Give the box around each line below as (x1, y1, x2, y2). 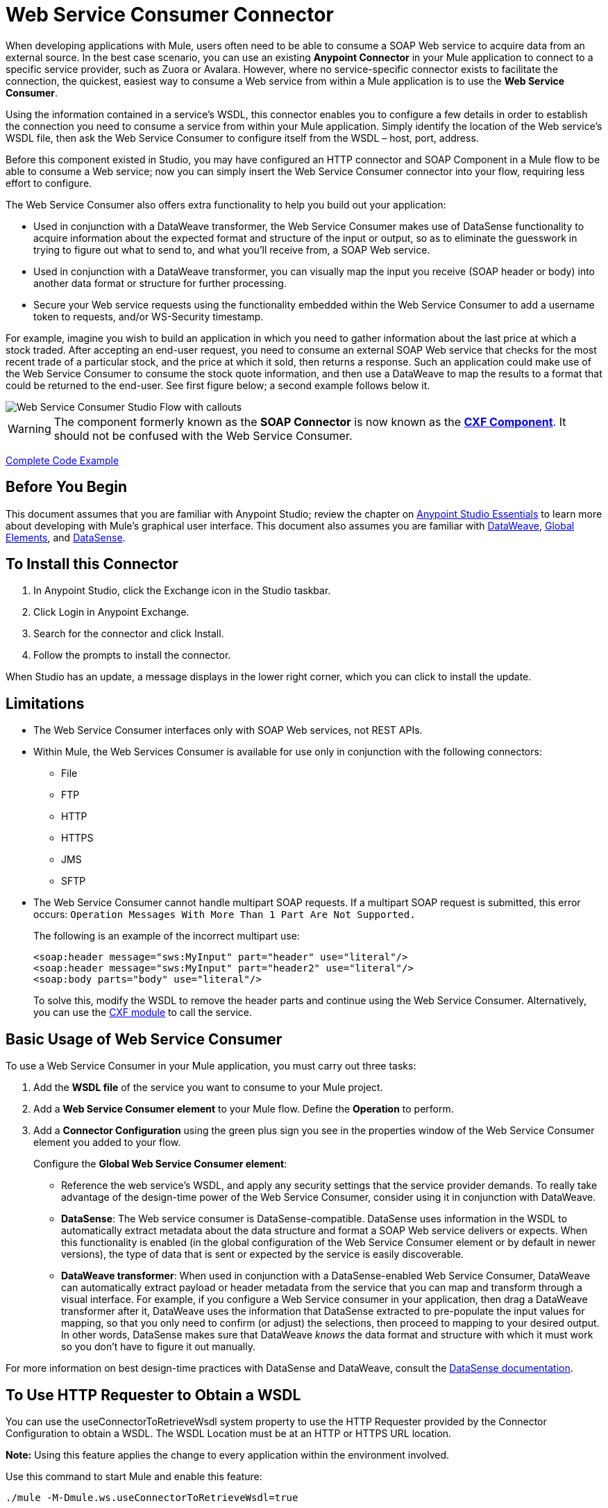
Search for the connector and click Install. (33, 628, 224, 640)
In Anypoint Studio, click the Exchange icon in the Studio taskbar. (33, 584, 331, 597)
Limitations (6, 694, 85, 712)
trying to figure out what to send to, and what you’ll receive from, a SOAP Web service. (33, 243, 430, 256)
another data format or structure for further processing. (33, 277, 287, 289)
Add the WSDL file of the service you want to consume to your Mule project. (33, 1081, 383, 1094)
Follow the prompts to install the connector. (33, 649, 231, 662)
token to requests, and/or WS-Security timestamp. (33, 310, 264, 322)
